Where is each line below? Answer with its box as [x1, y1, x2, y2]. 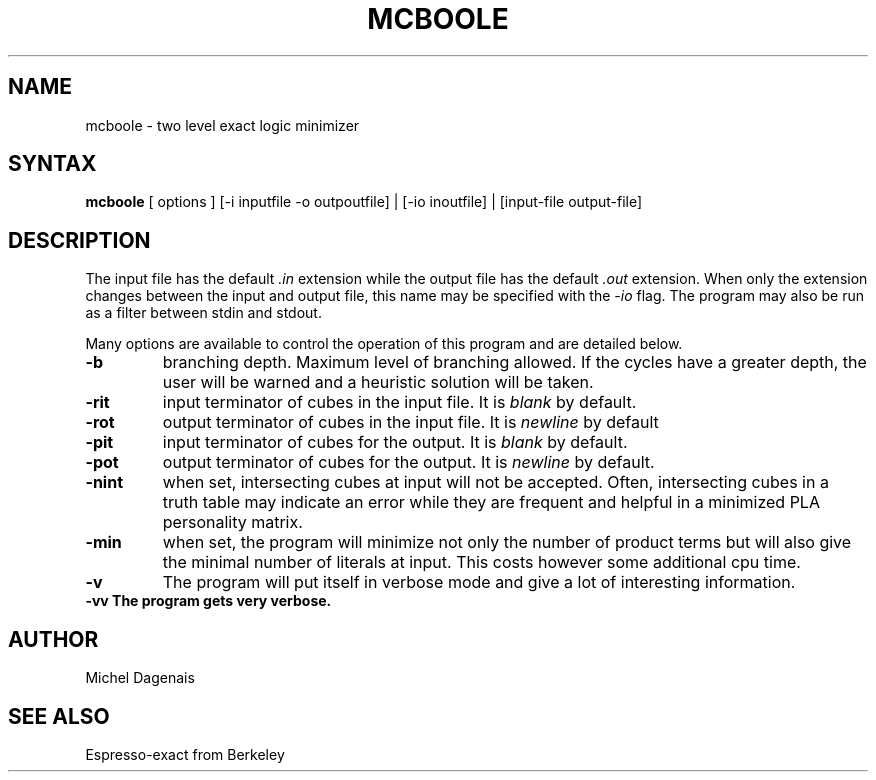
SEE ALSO [8, 703, 110, 729]
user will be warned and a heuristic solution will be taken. [162, 372, 594, 393]
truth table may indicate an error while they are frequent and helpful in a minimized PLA [162, 492, 820, 513]
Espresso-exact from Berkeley [85, 745, 285, 763]
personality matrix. [162, 512, 303, 533]
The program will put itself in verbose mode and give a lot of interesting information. [162, 572, 796, 593]
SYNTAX [8, 151, 97, 177]
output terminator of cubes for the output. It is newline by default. [162, 452, 655, 473]
